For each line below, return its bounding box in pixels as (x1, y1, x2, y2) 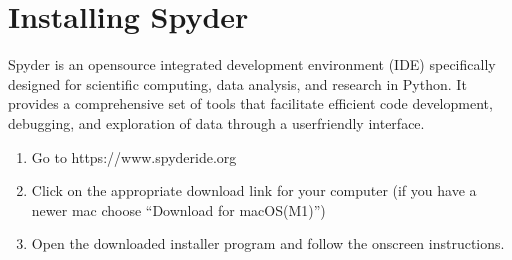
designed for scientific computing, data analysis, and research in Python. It (8, 73, 467, 94)
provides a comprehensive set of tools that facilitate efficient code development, (8, 93, 493, 114)
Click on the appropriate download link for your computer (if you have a (31, 180, 477, 201)
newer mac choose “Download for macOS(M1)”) (31, 199, 326, 220)
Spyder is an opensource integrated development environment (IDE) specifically (8, 54, 496, 75)
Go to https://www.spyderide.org (31, 146, 237, 167)
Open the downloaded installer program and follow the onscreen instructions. (31, 233, 505, 254)
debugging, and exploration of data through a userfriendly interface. (8, 112, 425, 133)
